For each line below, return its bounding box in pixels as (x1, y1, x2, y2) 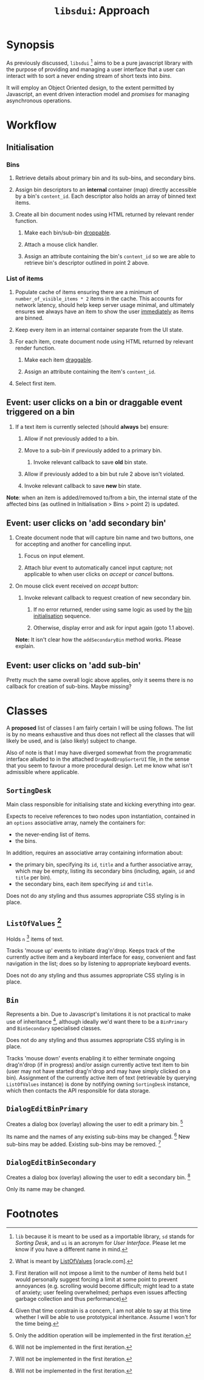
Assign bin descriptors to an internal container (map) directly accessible (15, 186, 197, 194)
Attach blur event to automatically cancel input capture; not (24, 564, 173, 571)
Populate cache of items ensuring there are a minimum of (15, 288, 159, 295)
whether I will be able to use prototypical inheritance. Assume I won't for (15, 1314, 197, 1321)
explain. (15, 642, 35, 650)
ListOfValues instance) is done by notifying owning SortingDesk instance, (6, 1080, 190, 1088)
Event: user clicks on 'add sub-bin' (6, 660, 141, 671)
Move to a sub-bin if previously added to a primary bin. (24, 446, 162, 454)
